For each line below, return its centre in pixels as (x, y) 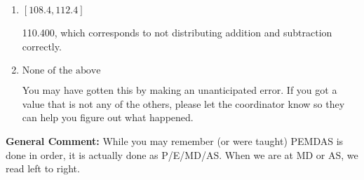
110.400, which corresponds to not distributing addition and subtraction (177, 32)
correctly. (42, 46)
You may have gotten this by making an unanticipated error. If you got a (180, 90)
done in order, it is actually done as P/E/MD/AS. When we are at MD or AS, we (182, 154)
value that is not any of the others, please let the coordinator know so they (183, 103)
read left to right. (43, 168)
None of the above (61, 71)
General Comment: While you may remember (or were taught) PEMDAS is (175, 140)
